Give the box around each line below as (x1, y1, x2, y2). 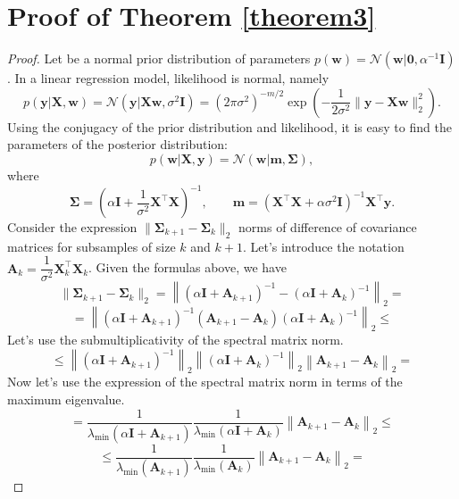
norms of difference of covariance (238, 218, 417, 236)
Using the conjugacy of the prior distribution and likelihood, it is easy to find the (7, 117, 452, 136)
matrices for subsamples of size (7, 237, 176, 255)
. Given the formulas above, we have (88, 258, 287, 277)
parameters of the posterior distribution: (7, 135, 229, 154)
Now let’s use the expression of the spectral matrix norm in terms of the (7, 372, 403, 391)
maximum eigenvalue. (7, 390, 125, 409)
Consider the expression (7, 218, 138, 236)
